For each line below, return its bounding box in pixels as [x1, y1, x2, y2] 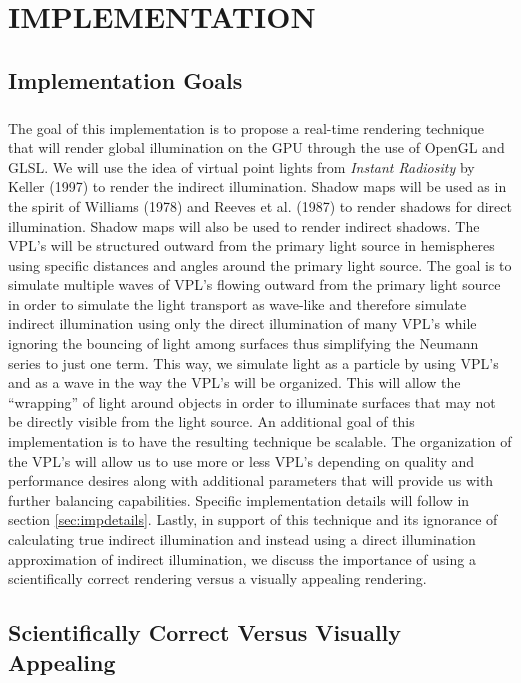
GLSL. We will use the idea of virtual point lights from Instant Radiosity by [8, 156, 475, 177]
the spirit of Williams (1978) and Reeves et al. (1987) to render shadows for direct [8, 195, 512, 216]
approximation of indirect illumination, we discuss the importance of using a [8, 548, 476, 569]
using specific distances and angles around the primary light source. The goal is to [8, 254, 512, 275]
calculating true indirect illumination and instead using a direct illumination [8, 529, 476, 549]
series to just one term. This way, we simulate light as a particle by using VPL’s [8, 352, 499, 373]
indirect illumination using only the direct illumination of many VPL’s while [8, 313, 477, 334]
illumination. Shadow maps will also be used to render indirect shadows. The [8, 215, 480, 236]
